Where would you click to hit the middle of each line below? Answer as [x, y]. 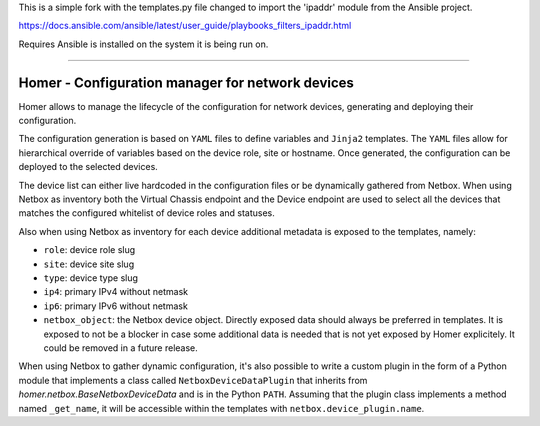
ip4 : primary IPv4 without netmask [116, 292]
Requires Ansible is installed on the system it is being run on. [143, 44]
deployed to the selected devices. [88, 167]
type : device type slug [91, 277]
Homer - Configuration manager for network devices [186, 82]
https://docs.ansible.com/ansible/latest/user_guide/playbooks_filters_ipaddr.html [185, 26]
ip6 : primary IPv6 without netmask [116, 306]
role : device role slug [89, 250]
